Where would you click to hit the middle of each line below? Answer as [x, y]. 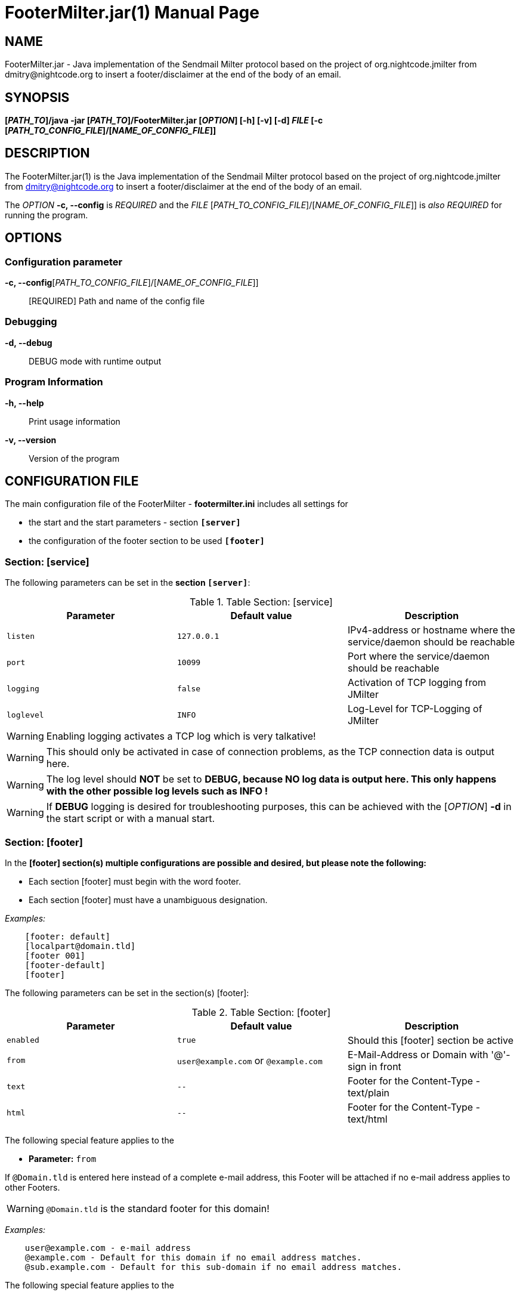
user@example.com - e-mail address [108, 1248]
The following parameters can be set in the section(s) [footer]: [127, 993]
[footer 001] [55, 955]
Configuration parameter [64, 262]
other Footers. [32, 1187]
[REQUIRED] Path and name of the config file [117, 301]
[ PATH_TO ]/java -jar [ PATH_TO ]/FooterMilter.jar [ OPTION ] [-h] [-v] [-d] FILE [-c [164, 120]
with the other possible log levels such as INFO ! [157, 791]
